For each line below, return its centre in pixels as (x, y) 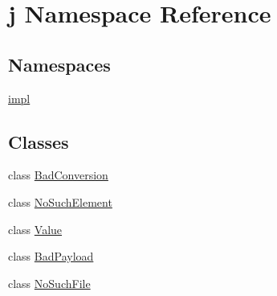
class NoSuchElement (60, 201)
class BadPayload (51, 256)
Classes (39, 141)
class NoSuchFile (49, 283)
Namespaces (59, 64)
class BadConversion (58, 175)
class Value (35, 229)
